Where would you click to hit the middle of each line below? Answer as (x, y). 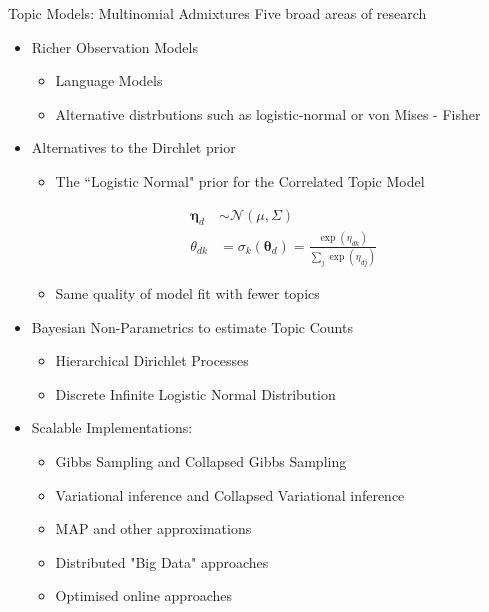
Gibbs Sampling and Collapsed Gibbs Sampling (201, 461)
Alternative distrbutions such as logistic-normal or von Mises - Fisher (268, 113)
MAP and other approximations (153, 528)
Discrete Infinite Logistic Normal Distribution (195, 393)
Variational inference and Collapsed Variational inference (230, 494)
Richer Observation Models (114, 46)
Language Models (109, 80)
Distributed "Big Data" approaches (162, 561)
